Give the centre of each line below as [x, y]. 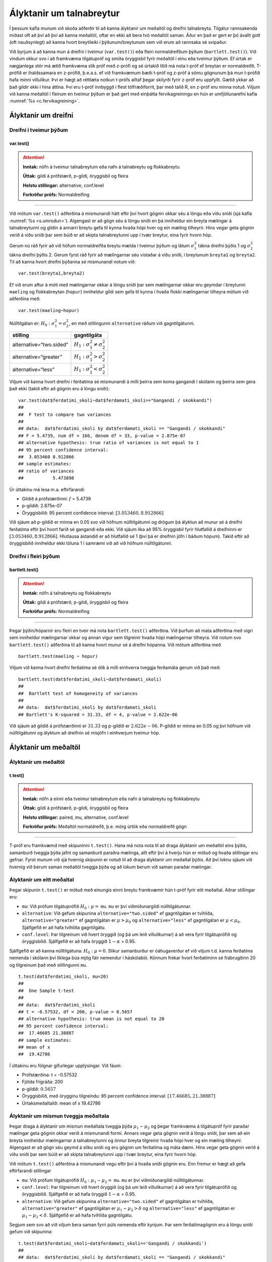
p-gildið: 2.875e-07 [42, 506]
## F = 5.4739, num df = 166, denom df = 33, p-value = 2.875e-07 [102, 436]
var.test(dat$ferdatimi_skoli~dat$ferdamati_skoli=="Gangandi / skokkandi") [115, 400]
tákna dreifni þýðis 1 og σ [224, 245]
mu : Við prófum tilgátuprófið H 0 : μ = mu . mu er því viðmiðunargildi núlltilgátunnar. [107, 907]
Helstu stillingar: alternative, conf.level [63, 185]
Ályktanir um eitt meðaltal [42, 880]
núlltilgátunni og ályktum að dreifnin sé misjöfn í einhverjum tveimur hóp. [85, 733]
